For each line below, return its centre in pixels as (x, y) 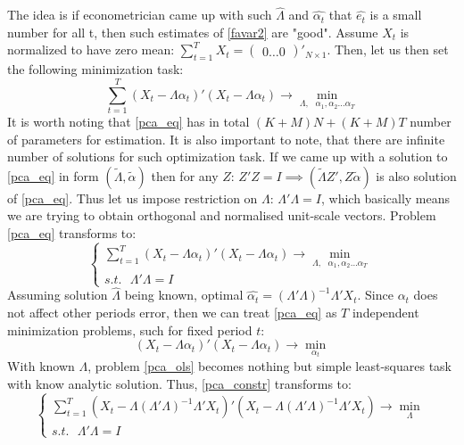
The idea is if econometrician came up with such (140, 15)
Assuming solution (58, 295)
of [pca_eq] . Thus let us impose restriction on (133, 198)
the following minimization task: (95, 69)
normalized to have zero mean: (91, 49)
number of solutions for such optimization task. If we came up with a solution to (228, 157)
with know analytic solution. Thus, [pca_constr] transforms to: (179, 383)
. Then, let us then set (388, 49)
